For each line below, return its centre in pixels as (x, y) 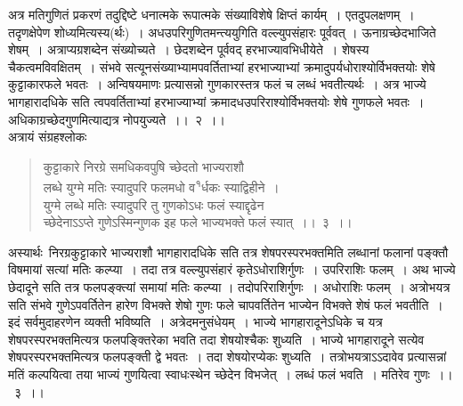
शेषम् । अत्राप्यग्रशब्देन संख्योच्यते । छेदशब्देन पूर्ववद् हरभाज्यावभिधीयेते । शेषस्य (189, 49)
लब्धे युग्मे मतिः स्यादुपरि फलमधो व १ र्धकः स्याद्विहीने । (161, 186)
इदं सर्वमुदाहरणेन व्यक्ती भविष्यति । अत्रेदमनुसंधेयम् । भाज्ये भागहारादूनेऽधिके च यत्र (195, 322)
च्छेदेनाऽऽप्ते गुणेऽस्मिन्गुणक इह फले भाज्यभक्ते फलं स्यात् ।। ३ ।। (198, 222)
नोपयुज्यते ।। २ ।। (174, 119)
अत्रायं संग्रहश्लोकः (48, 137)
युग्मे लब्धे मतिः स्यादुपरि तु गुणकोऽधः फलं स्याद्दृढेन (154, 204)
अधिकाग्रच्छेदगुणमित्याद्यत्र (64, 119)
